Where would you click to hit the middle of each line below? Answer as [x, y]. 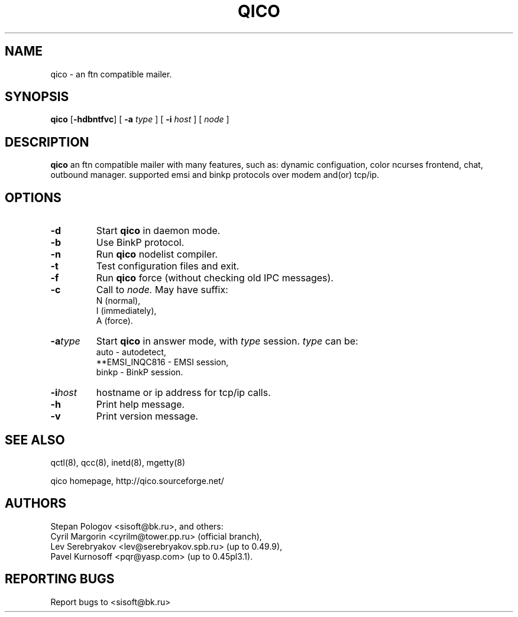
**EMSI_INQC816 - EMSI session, [162, 362]
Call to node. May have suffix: [162, 290]
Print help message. [140, 405]
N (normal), [118, 301]
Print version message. [147, 416]
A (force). [114, 321]
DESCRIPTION [47, 142]
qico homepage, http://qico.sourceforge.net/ [137, 480]
